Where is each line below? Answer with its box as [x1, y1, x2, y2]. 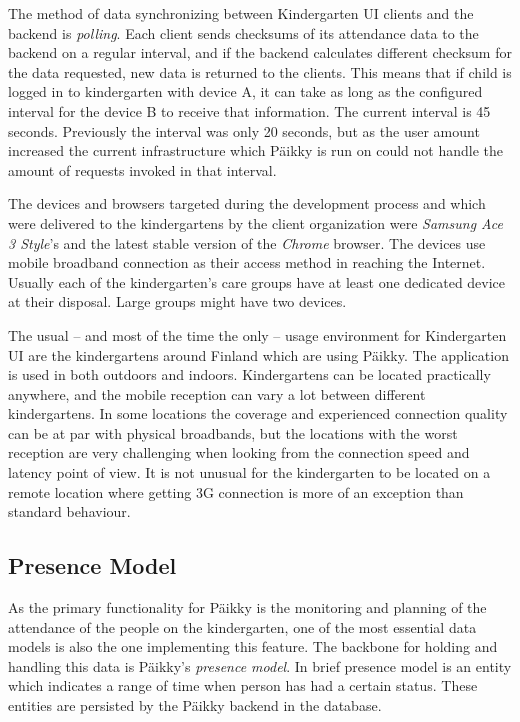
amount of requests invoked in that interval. [8, 159, 277, 180]
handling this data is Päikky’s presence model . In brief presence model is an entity [8, 655, 512, 676]
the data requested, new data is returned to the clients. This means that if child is [8, 61, 512, 82]
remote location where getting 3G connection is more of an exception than [8, 481, 464, 502]
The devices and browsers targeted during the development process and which [8, 193, 486, 214]
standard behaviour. [8, 501, 131, 522]
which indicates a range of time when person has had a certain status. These [8, 675, 478, 696]
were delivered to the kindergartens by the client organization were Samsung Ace [8, 212, 503, 233]
